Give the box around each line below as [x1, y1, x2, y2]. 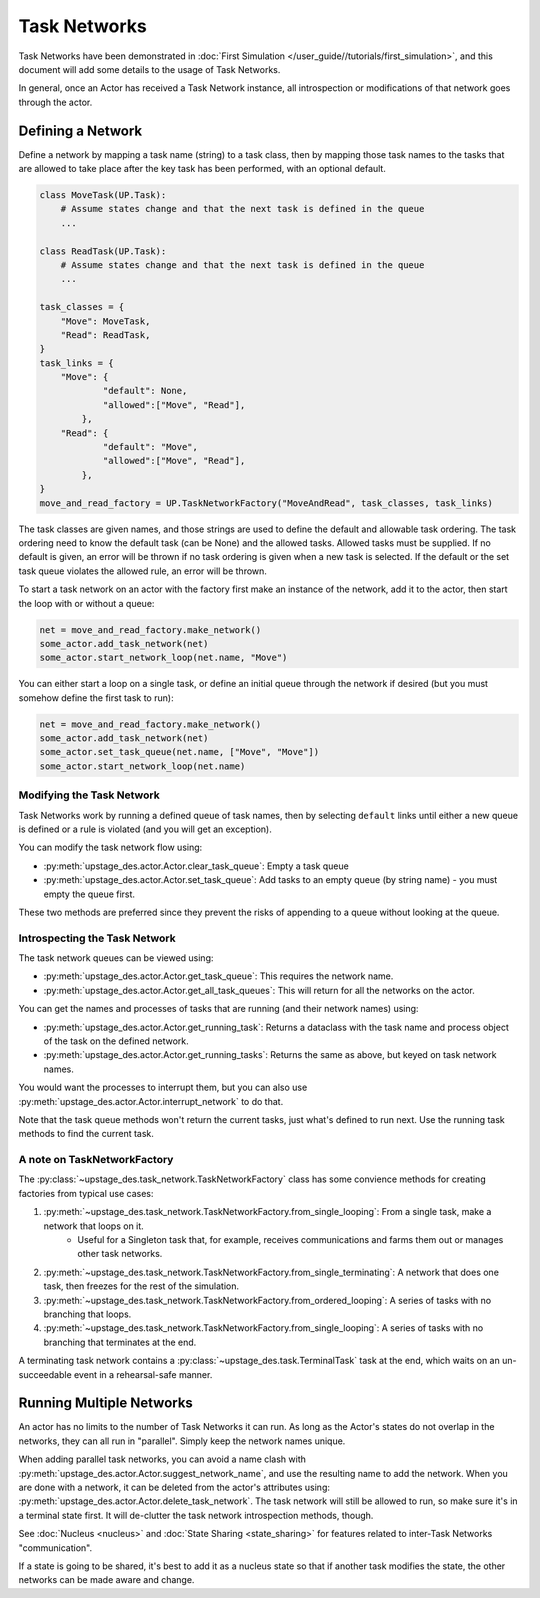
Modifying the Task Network [18, 788, 160, 802]
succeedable [18, 1368, 72, 1380]
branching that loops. [43, 1308, 132, 1320]
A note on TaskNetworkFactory [18, 1153, 174, 1167]
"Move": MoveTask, [60, 315, 151, 327]
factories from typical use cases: [18, 1187, 154, 1199]
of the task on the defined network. [43, 1035, 189, 1047]
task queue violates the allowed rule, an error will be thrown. [18, 565, 267, 577]
